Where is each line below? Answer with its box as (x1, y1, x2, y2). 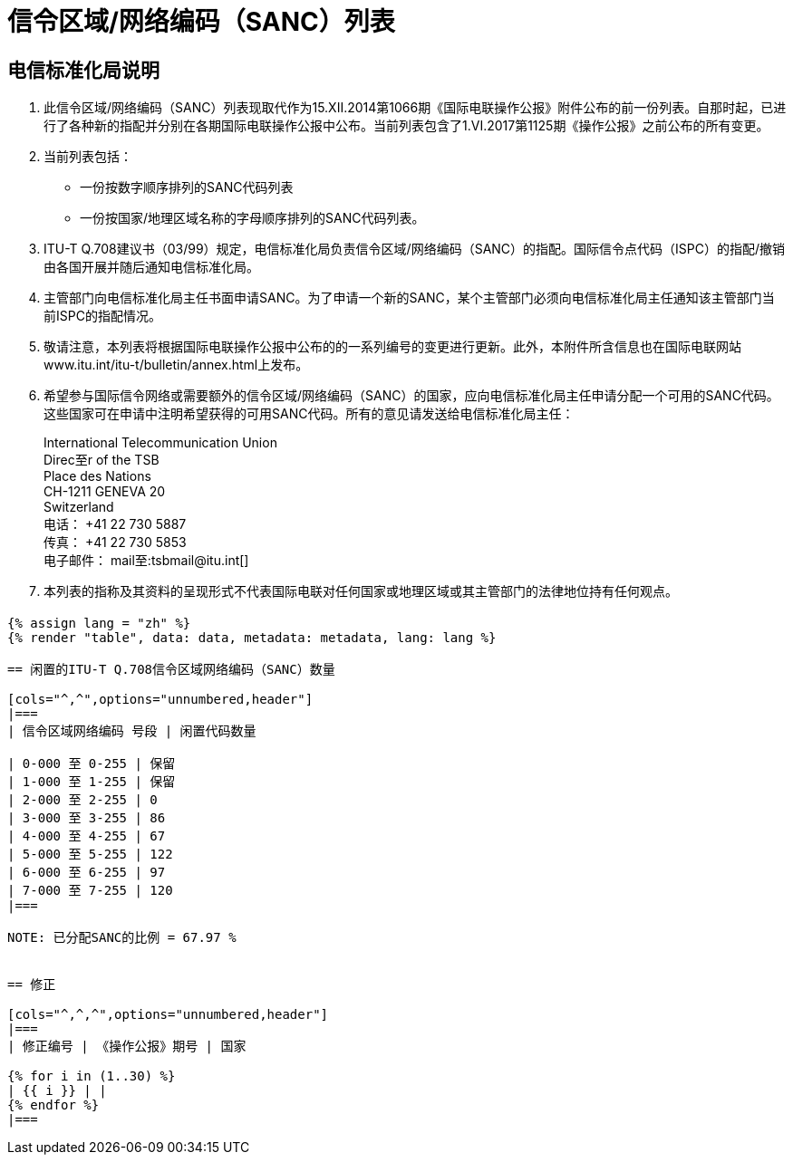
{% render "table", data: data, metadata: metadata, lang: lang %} (7, 629, 497, 645)
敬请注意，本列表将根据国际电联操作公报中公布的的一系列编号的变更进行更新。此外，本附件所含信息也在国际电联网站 (44, 339, 741, 355)
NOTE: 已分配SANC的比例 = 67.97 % (7, 929, 237, 945)
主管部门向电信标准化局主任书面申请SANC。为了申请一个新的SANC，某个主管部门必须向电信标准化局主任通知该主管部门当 (44, 290, 775, 306)
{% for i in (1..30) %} (7, 1068, 176, 1083)
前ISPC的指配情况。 (44, 308, 161, 324)
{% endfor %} (7, 1097, 100, 1112)
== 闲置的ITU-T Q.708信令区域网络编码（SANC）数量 (7, 661, 335, 677)
